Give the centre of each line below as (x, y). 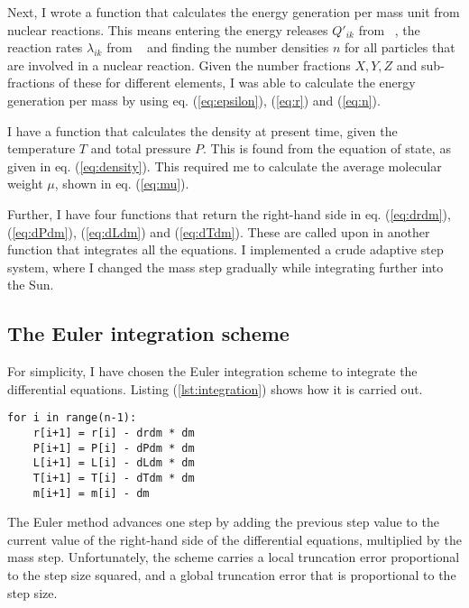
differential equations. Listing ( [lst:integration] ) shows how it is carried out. (215, 388)
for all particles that (400, 47)
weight (25, 184)
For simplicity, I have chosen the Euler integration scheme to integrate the (212, 371)
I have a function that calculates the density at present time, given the (202, 130)
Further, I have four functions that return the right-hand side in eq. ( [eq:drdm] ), (229, 213)
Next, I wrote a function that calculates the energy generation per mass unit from (234, 12)
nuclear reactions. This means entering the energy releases (168, 29)
